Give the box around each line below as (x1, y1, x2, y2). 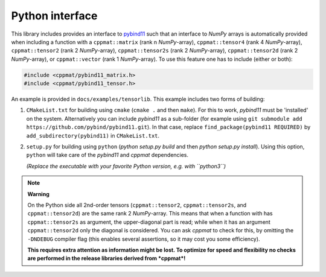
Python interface (11, 9, 98, 22)
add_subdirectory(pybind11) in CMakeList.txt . (26, 132, 160, 139)
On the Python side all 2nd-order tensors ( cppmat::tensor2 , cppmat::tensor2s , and (27, 201, 247, 208)
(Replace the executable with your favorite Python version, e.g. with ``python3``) (26, 162, 226, 170)
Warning (27, 190, 50, 197)
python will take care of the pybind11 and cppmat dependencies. (26, 151, 189, 159)
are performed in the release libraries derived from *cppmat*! (27, 255, 186, 262)
